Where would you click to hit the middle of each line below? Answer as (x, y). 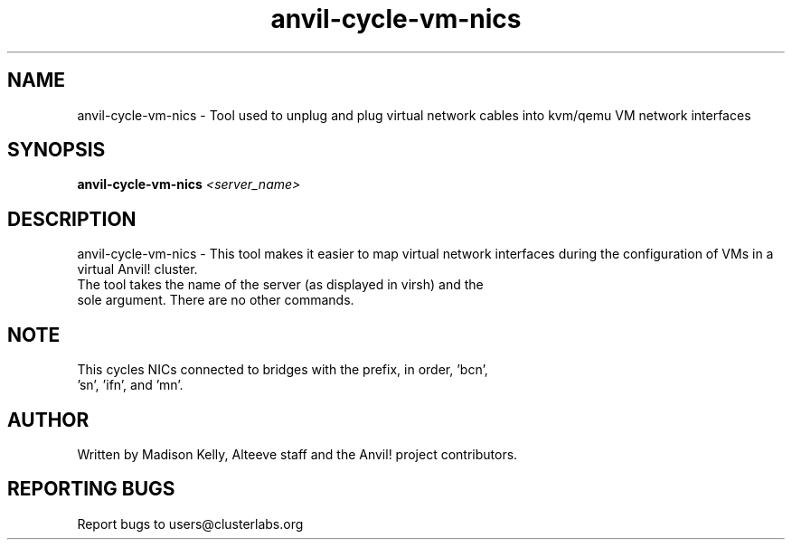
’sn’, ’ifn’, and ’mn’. (130, 385)
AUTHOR (48, 420)
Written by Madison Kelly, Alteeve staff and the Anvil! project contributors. (297, 454)
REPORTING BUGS (91, 489)
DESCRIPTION (72, 219)
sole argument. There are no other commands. (216, 300)
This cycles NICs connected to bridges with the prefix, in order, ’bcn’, (283, 370)
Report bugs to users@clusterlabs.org (190, 523)
